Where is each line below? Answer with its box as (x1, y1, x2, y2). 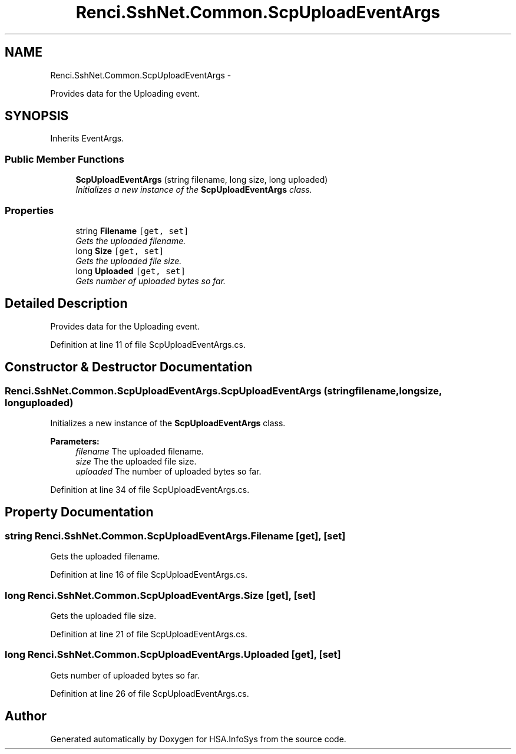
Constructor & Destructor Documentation (5, 360, 253, 375)
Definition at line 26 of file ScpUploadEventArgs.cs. (50, 688, 249, 699)
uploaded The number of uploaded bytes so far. (75, 466, 262, 476)
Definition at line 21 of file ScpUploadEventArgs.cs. (50, 628, 247, 639)
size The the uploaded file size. (75, 456, 197, 466)
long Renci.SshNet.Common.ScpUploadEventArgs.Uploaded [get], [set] (5, 648, 341, 661)
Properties (5, 204, 54, 216)
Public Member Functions (5, 153, 124, 165)
